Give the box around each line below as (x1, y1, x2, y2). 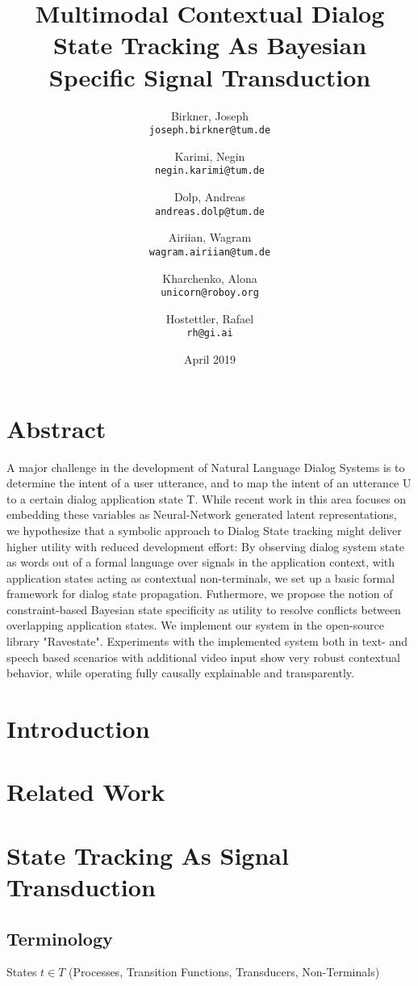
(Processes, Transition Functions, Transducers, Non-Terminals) (69, 963, 380, 980)
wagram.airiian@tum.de (148, 246, 271, 258)
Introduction (6, 712, 150, 745)
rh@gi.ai (186, 327, 233, 339)
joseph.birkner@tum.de (148, 124, 271, 137)
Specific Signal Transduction (48, 60, 371, 93)
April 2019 (183, 351, 236, 367)
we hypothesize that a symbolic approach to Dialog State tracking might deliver (6, 521, 402, 538)
